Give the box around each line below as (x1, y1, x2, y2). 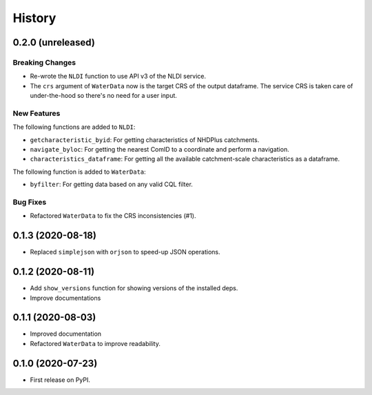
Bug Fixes (12, 197, 47, 207)
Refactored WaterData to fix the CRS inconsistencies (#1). (30, 212, 196, 220)
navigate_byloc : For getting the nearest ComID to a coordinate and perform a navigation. (30, 145, 289, 154)
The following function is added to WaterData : (12, 168, 146, 176)
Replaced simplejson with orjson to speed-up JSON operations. (30, 248, 220, 256)
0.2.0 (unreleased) (12, 37, 96, 48)
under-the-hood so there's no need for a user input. (30, 92, 177, 100)
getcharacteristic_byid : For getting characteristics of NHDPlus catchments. (30, 135, 260, 144)
